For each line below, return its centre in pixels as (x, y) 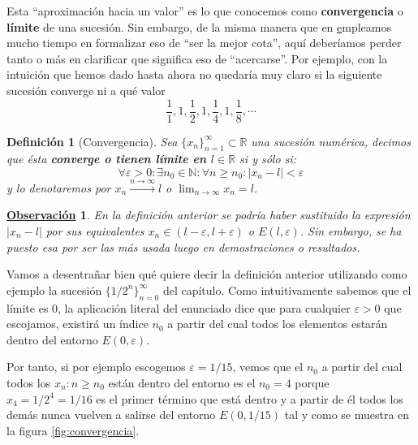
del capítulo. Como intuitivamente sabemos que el (287, 289)
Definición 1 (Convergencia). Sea (92, 141)
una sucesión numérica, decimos (331, 141)
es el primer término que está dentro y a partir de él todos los (250, 398)
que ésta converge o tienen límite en (107, 159)
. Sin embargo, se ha (351, 231)
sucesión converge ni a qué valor (86, 90)
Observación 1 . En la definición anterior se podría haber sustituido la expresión (209, 215)
